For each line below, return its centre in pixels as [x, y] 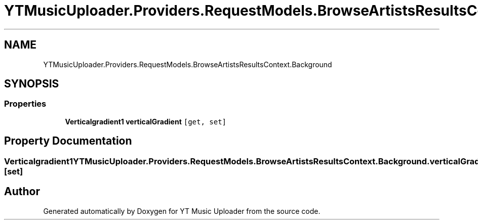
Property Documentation [68, 141]
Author [22, 192]
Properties [25, 104]
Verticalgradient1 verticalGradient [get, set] [146, 121]
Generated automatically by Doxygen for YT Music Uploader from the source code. [182, 211]
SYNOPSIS [32, 84]
